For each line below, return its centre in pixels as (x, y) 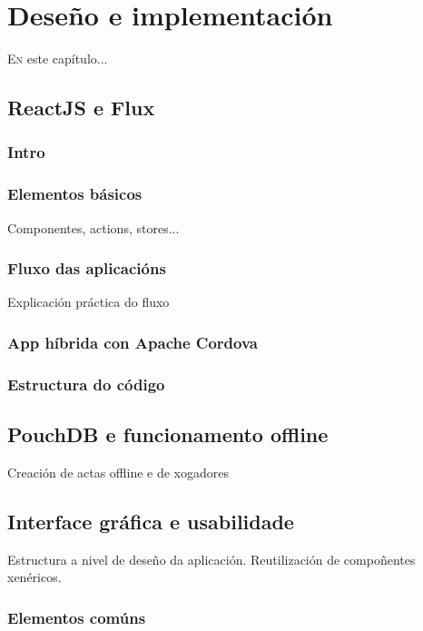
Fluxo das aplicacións (87, 268)
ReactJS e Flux (81, 108)
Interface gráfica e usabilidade (151, 521)
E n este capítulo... (58, 59)
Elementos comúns (77, 617)
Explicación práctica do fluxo (89, 302)
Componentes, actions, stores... (93, 227)
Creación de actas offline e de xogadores (118, 472)
